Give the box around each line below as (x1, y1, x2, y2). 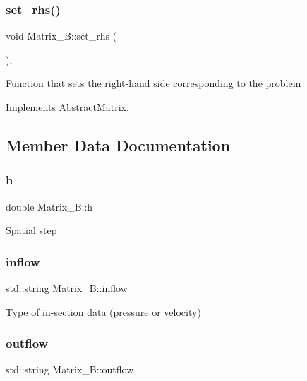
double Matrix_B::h (6, 199, 93, 213)
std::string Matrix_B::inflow (6, 281, 128, 295)
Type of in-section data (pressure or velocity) (6, 304, 201, 319)
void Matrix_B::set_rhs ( (6, 28, 117, 43)
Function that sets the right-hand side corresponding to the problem (6, 76, 301, 90)
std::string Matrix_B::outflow (6, 362, 134, 377)
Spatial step (6, 223, 57, 238)
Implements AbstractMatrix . (6, 100, 129, 114)
